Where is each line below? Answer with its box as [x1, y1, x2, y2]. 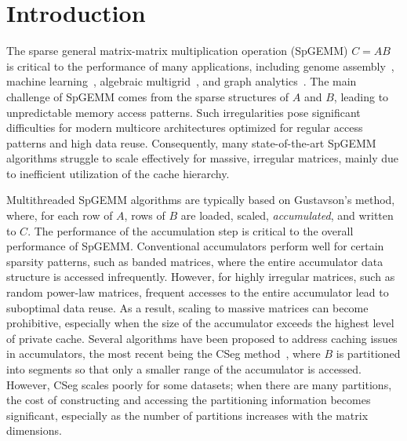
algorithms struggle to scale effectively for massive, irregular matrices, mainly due [6, 150, 399, 166]
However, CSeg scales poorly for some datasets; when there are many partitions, [6, 376, 392, 392]
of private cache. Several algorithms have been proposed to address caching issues [6, 330, 398, 346]
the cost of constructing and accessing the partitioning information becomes [6, 392, 371, 408]
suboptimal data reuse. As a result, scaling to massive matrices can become [6, 299, 369, 315]
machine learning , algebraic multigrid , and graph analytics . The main [6, 73, 357, 89]
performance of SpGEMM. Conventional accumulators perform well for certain [6, 238, 384, 254]
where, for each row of [6, 207, 113, 224]
